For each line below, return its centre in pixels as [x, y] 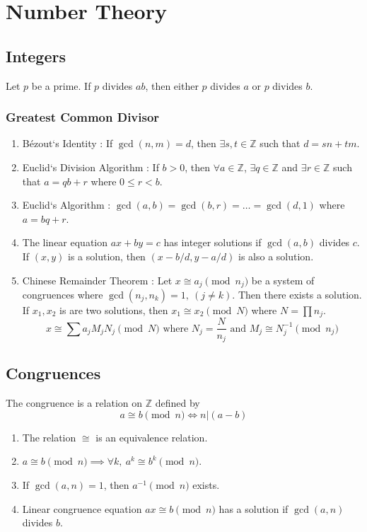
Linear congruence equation [82, 508]
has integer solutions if [212, 242]
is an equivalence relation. [152, 437]
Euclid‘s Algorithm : [66, 205]
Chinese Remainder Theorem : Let [97, 280]
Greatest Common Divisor [83, 117]
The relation [49, 437]
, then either [172, 85]
